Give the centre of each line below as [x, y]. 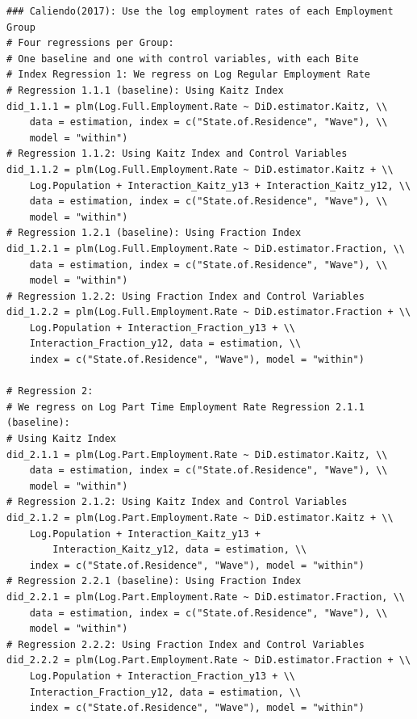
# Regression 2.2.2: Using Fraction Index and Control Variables [186, 644]
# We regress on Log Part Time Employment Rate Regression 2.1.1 [186, 407]
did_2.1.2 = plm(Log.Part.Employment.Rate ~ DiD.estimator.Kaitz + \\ [200, 518]
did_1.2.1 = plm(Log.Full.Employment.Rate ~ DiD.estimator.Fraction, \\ [206, 248]
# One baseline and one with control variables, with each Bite [183, 59]
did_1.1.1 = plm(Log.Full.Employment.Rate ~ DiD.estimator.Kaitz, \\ [197, 106]
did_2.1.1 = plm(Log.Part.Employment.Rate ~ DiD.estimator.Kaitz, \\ [197, 454]
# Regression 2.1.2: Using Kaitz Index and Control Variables [177, 502]
